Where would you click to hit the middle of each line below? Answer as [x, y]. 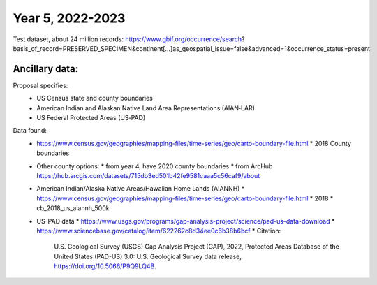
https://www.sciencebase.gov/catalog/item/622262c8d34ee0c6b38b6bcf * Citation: [159, 231]
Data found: [30, 131]
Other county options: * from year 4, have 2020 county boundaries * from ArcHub [155, 166]
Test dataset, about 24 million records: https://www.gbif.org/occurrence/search [127, 39]
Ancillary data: [46, 69]
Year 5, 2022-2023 [69, 18]
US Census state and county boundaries [95, 98]
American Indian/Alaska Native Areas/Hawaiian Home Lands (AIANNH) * [141, 189]
